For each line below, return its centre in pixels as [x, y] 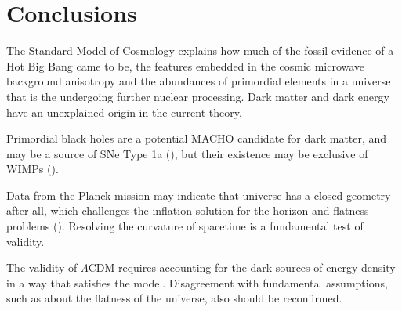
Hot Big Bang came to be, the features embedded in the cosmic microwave [186, 65]
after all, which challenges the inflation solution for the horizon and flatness [188, 210]
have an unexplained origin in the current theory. [124, 112]
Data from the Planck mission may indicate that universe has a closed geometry [199, 195]
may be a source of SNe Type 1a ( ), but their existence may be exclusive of [187, 153]
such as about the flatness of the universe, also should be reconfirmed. [174, 298]
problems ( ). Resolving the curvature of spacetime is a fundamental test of [185, 226]
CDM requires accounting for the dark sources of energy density [242, 268]
